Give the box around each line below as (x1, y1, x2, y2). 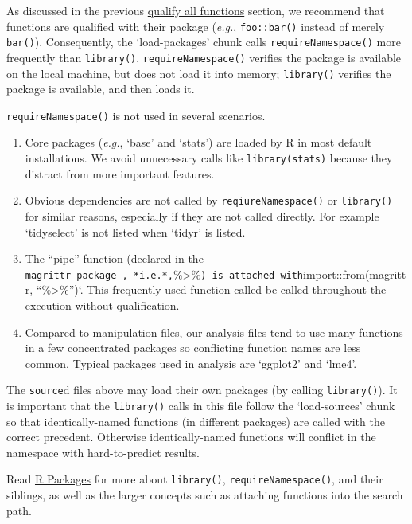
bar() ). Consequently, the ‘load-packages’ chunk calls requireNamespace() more (6, 33, 401, 50)
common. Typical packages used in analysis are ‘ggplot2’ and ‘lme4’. (25, 354, 357, 371)
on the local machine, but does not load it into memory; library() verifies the (6, 65, 391, 81)
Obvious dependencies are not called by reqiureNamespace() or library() (25, 192, 393, 209)
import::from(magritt (303, 265, 406, 282)
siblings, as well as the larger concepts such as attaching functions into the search (6, 487, 403, 503)
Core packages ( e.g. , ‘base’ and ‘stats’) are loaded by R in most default (25, 134, 372, 151)
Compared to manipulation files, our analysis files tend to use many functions (25, 323, 403, 340)
